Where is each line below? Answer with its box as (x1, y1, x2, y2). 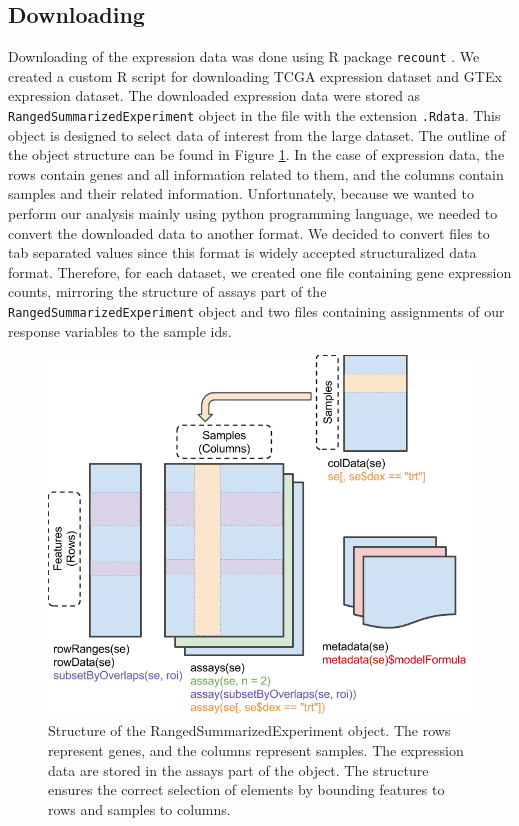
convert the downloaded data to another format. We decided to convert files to (8, 222, 490, 243)
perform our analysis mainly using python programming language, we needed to (8, 203, 498, 224)
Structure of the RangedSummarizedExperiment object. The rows (48, 720, 451, 741)
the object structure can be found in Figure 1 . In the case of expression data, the (8, 144, 505, 165)
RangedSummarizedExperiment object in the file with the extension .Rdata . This (8, 105, 501, 126)
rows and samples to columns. (48, 798, 231, 819)
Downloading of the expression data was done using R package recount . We (8, 46, 480, 67)
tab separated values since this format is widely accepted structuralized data (8, 242, 477, 263)
